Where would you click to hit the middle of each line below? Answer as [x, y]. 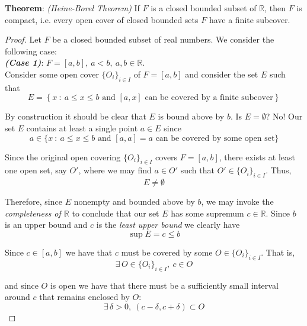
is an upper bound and [46, 225]
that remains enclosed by [84, 297]
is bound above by [191, 116]
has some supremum [207, 213]
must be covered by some [167, 252]
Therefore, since [33, 201]
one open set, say [36, 170]
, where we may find [115, 170]
